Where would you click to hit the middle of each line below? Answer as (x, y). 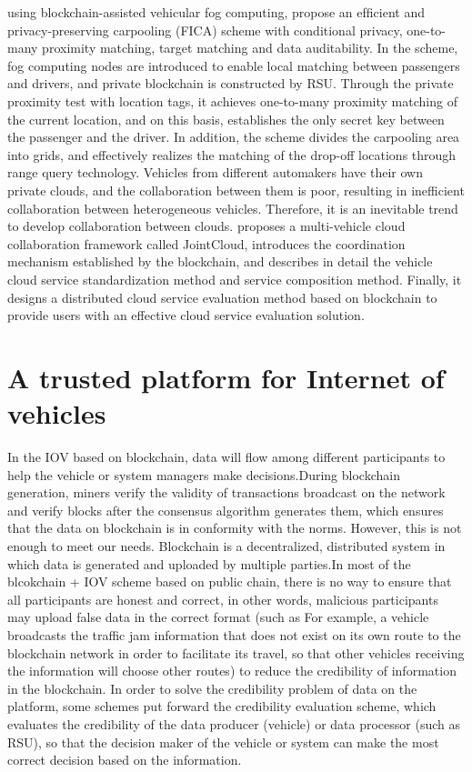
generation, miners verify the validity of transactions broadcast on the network (226, 492)
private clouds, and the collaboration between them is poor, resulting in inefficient (236, 190)
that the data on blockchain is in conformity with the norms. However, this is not (235, 528)
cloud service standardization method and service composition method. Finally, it (235, 279)
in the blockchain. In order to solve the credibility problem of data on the (212, 688)
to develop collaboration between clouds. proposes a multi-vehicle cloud (206, 226)
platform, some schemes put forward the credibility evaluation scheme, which (222, 706)
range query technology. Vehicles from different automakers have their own (215, 172)
